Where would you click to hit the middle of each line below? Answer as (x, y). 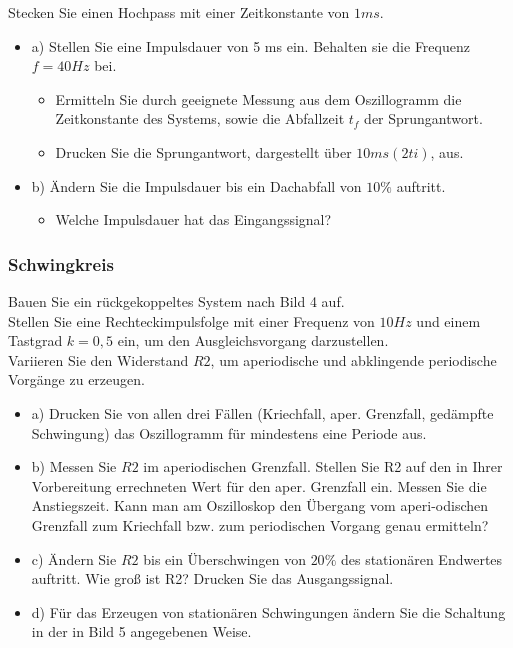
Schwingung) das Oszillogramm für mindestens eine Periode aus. (229, 432)
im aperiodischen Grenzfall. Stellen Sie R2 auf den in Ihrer (323, 466)
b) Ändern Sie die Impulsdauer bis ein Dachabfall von (196, 185)
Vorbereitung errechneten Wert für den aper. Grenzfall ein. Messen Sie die (259, 485)
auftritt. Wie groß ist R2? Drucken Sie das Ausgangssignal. (212, 578)
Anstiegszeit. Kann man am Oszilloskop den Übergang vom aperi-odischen (260, 505)
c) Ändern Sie (74, 558)
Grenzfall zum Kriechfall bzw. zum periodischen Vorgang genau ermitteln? (260, 524)
